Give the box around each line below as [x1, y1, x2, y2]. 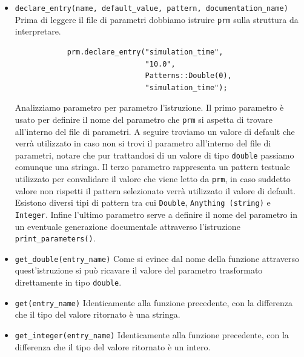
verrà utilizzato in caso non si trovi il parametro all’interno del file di [15, 137, 271, 149]
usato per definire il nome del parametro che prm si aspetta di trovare [15, 113, 273, 125]
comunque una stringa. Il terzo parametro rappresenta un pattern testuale [15, 160, 290, 173]
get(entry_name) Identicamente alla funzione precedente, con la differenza [15, 296, 293, 309]
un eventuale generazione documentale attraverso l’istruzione [15, 220, 240, 232]
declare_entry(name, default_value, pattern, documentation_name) [15, 4, 288, 13]
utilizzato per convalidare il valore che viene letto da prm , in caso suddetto [15, 172, 291, 185]
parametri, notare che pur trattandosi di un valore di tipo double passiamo [15, 148, 294, 161]
